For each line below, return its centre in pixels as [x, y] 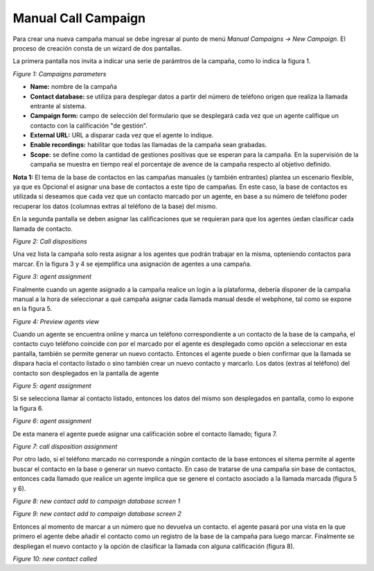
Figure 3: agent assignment [52, 277]
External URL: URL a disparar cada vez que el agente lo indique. [122, 135]
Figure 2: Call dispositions [50, 241]
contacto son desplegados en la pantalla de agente [86, 373]
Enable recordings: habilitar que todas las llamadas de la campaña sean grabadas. [149, 145]
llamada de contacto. [43, 228]
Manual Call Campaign [79, 18]
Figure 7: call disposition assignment [65, 446]
